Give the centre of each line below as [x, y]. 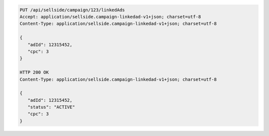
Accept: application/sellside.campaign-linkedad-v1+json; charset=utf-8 [110, 17]
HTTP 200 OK [34, 72]
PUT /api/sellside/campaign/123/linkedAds [72, 10]
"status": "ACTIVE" [51, 107]
